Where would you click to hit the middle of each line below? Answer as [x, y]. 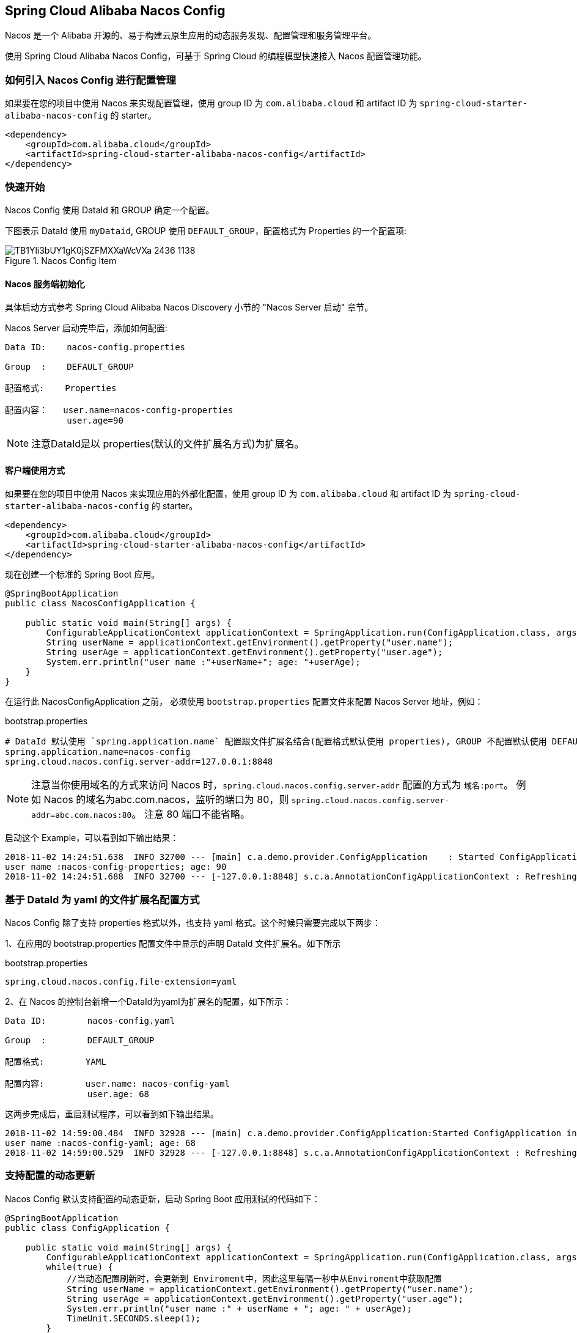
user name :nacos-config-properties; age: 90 [116, 867]
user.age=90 [95, 421]
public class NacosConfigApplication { [100, 604]
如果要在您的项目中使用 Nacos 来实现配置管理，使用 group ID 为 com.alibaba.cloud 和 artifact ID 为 [211, 103]
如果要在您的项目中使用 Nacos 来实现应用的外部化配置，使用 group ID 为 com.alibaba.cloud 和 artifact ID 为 [228, 494]
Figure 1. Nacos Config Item [61, 260]
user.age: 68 [118, 1094]
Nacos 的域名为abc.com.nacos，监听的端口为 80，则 [166, 800]
